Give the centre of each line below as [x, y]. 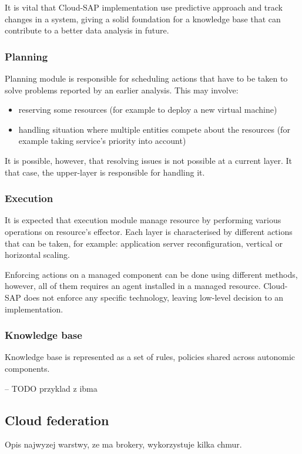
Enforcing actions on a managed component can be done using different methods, [151, 274]
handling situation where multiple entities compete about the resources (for [154, 129]
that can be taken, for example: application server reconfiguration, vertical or [144, 243]
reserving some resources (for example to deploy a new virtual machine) [148, 110]
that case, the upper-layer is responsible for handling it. [105, 172]
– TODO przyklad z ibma [51, 388]
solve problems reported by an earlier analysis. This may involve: [122, 90]
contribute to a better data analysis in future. [87, 30]
